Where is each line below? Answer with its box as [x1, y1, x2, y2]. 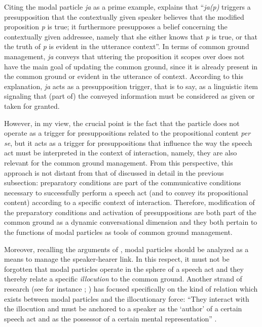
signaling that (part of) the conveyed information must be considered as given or [4, 91, 255, 101]
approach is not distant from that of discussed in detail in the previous [4, 167, 224, 178]
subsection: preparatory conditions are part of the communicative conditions [4, 177, 241, 188]
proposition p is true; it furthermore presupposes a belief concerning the [4, 21, 228, 32]
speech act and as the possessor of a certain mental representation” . [4, 313, 217, 323]
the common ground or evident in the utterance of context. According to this [4, 71, 243, 81]
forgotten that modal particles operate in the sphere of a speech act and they [4, 263, 244, 274]
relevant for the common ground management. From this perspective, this [4, 157, 233, 168]
